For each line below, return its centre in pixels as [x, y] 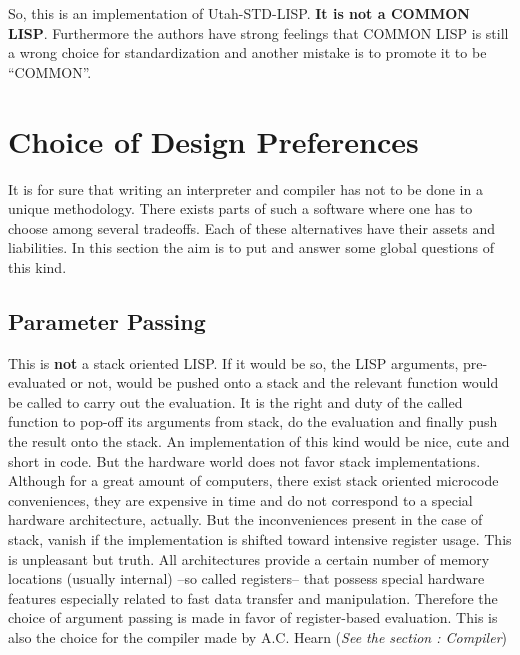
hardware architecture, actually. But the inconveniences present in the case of [245, 519]
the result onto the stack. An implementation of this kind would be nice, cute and [259, 441]
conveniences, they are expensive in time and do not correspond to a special [240, 499]
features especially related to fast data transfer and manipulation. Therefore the [253, 597]
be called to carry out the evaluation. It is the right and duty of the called [235, 401]
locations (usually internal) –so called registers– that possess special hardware [246, 578]
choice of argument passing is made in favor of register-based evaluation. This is [253, 617]
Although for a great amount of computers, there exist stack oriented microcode [253, 480]
